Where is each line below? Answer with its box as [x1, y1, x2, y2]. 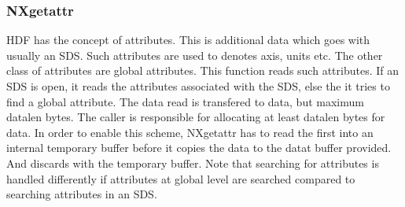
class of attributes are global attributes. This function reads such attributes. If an [6, 62, 399, 79]
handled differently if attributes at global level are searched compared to [6, 170, 355, 187]
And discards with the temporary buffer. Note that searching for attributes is [6, 154, 379, 171]
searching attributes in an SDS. [6, 186, 157, 202]
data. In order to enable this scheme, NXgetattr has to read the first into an [6, 124, 374, 140]
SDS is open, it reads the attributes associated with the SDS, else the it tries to [6, 78, 390, 94]
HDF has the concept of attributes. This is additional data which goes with [6, 31, 370, 48]
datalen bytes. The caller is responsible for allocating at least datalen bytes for [6, 109, 385, 125]
